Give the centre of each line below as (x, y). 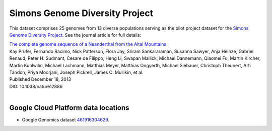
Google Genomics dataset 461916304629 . (66, 119)
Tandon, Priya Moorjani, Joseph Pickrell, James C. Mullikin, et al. (76, 72)
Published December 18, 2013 (40, 79)
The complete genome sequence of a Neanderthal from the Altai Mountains (88, 44)
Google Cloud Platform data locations (69, 108)
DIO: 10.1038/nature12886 (36, 86)
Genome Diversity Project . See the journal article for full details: (75, 35)
